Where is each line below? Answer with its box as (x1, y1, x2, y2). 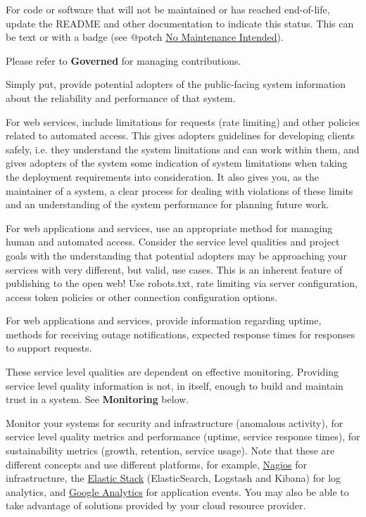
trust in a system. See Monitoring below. (6, 392, 189, 407)
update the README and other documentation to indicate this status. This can (6, 15, 354, 30)
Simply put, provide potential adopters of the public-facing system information (6, 77, 346, 91)
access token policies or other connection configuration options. (6, 289, 277, 304)
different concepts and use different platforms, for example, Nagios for (6, 457, 307, 471)
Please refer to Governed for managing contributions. (6, 53, 241, 68)
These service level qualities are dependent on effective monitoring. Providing (6, 364, 339, 379)
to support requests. (6, 340, 92, 355)
